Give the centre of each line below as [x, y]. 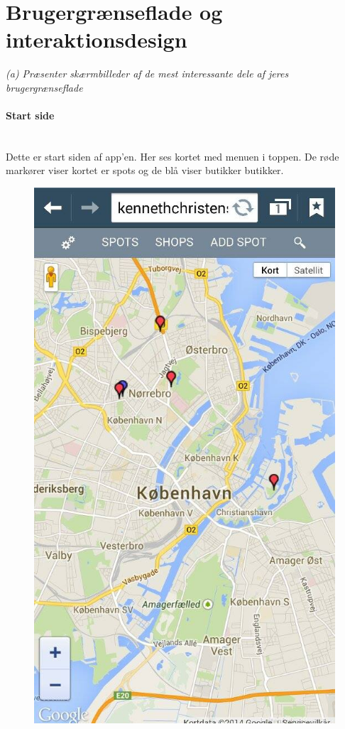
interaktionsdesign [97, 39]
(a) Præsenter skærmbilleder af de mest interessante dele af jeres [147, 74]
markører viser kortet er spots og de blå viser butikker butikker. [145, 170]
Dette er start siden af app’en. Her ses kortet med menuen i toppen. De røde [172, 156]
